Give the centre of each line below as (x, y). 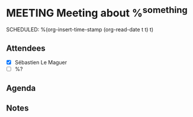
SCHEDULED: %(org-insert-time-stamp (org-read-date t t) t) (80, 30)
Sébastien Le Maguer (41, 63)
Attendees (26, 48)
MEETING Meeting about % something (97, 12)
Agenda (21, 88)
